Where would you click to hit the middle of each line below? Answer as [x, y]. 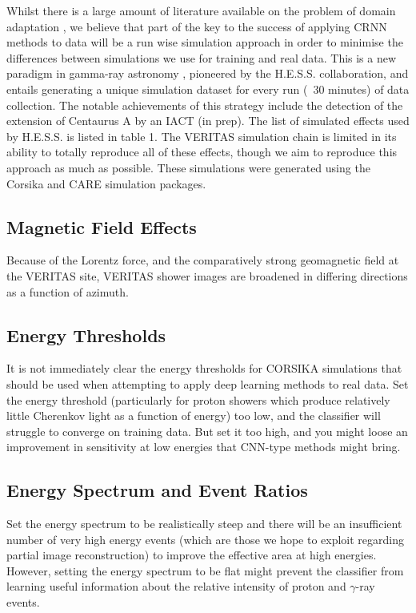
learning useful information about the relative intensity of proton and [176, 586]
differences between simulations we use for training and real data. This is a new [202, 57]
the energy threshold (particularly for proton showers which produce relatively [198, 399]
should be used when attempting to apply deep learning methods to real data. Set [208, 383]
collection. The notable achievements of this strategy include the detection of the [205, 105]
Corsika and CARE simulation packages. [106, 183]
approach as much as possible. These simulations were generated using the [188, 167]
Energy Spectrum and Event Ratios [157, 490]
